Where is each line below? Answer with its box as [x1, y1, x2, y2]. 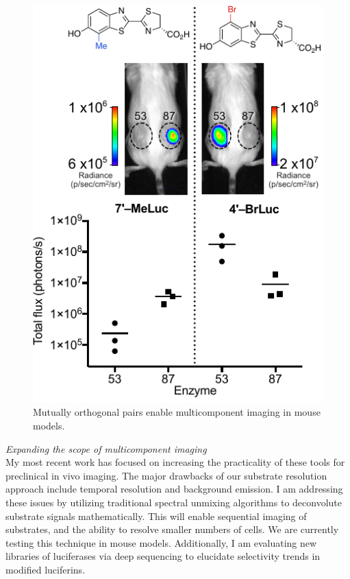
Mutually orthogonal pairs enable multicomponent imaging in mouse [33, 405, 321, 419]
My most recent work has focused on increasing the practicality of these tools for [5, 455, 345, 469]
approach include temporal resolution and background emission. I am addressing [5, 482, 343, 496]
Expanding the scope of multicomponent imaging [5, 441, 207, 456]
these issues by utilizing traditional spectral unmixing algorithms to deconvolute [5, 495, 342, 509]
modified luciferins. [5, 562, 86, 576]
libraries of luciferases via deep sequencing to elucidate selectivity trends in [5, 549, 321, 563]
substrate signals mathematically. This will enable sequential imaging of [5, 508, 307, 523]
